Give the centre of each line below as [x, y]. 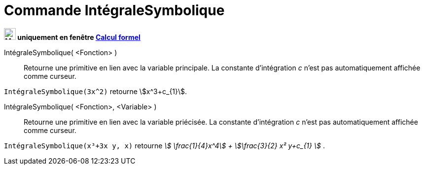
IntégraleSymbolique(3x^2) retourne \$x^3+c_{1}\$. [96, 91]
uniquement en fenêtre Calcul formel [79, 37]
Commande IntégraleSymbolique [114, 10]
